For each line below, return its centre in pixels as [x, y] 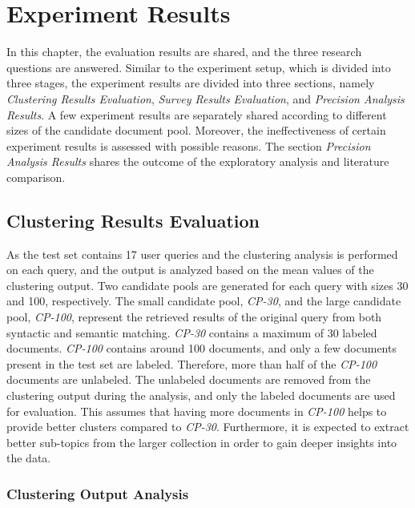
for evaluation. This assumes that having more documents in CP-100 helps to [197, 411]
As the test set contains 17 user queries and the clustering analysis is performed [202, 254]
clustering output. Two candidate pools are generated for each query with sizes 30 [207, 285]
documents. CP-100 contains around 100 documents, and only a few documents [201, 348]
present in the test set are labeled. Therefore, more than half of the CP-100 [192, 363]
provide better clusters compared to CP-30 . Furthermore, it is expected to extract [208, 427]
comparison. [36, 177]
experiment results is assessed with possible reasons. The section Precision [189, 145]
